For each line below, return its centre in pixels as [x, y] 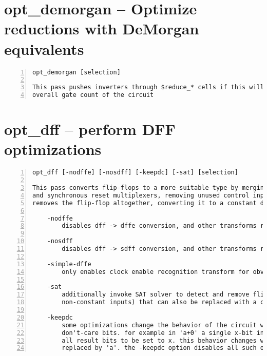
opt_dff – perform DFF [90, 129]
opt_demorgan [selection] [77, 72]
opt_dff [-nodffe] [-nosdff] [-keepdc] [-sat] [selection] [135, 173]
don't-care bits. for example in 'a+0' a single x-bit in [163, 333]
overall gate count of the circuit [93, 95]
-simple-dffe [69, 264]
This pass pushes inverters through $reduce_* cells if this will [148, 87]
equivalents [44, 48]
